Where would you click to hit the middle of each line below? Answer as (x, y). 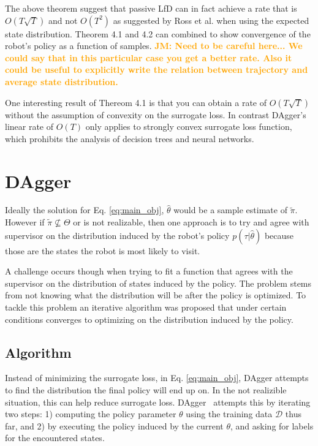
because (279, 235)
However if (25, 222)
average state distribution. (62, 81)
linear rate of (29, 127)
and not (63, 20)
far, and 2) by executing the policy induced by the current (114, 425)
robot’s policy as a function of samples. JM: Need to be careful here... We (154, 46)
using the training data (229, 414)
